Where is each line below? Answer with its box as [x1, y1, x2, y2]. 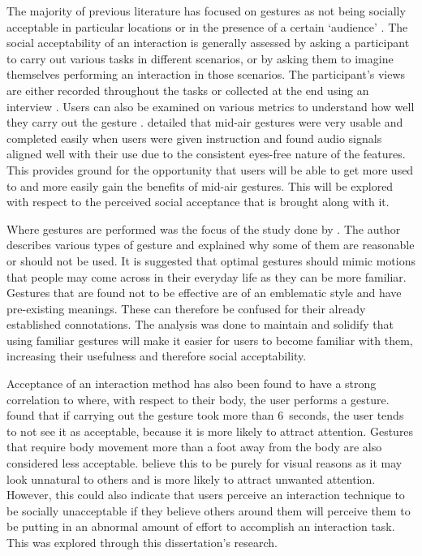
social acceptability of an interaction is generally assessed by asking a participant [6, 34, 410, 51]
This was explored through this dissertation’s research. [6, 534, 278, 550]
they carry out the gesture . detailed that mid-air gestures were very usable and [6, 114, 403, 131]
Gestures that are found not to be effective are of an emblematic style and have [6, 284, 402, 301]
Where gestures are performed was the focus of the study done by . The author [6, 220, 401, 237]
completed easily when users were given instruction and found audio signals [6, 129, 382, 146]
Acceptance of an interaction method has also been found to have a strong [6, 375, 377, 392]
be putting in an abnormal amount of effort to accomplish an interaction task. [6, 518, 395, 535]
